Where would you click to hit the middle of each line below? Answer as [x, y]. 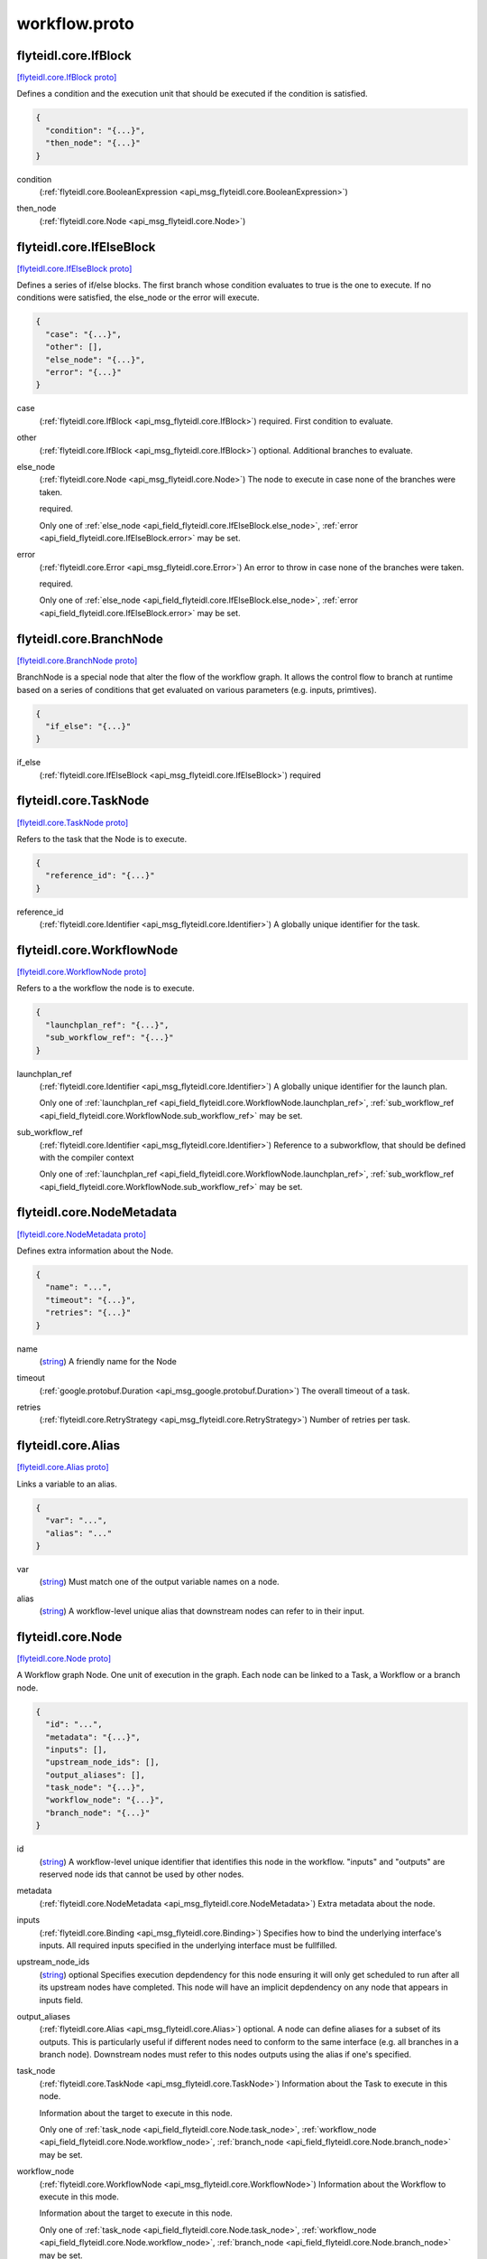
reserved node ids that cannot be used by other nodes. [142, 1874]
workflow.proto [75, 23]
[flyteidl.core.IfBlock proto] [67, 78]
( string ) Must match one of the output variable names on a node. [159, 1582]
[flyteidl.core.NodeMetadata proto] [82, 1234]
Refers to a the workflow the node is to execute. [106, 989]
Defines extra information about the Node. [95, 1251]
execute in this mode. [79, 2197]
